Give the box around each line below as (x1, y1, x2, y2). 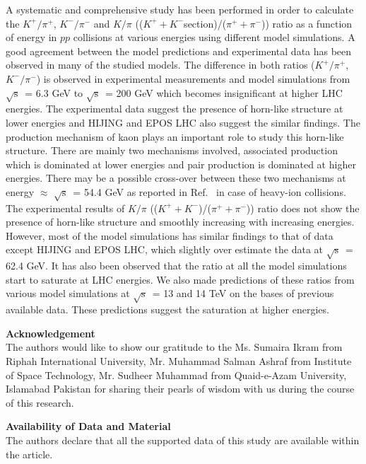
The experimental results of (6, 200, 125, 215)
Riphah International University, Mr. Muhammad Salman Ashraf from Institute (6, 353, 352, 368)
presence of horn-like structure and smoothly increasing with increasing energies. (6, 214, 355, 229)
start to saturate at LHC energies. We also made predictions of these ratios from (6, 272, 355, 286)
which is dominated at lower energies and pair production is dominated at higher (6, 156, 356, 171)
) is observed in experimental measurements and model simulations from (36, 71, 350, 86)
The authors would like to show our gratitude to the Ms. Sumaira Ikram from (6, 340, 343, 354)
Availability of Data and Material (6, 419, 171, 434)
